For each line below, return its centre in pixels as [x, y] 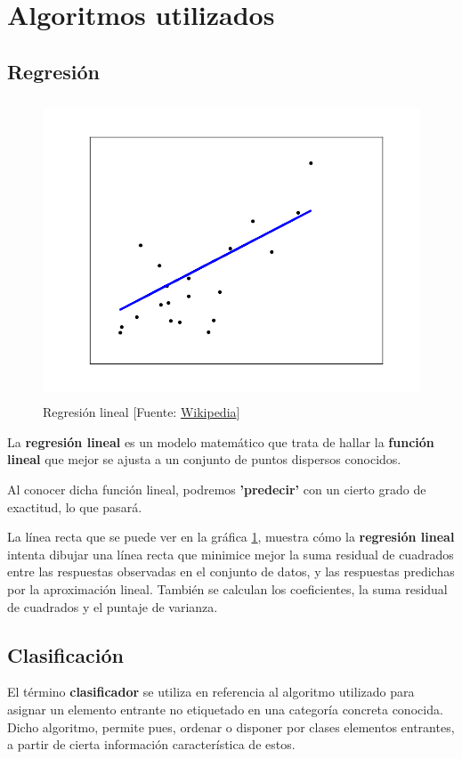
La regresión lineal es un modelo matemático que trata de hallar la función [221, 441]
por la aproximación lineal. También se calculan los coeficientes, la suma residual [227, 588]
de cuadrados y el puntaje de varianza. [113, 606]
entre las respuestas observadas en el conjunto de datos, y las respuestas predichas [231, 571]
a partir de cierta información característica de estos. [151, 744]
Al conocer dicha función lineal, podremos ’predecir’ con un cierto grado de [217, 489]
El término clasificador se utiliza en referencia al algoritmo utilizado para [211, 692]
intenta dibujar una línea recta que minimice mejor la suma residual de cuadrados [231, 554]
